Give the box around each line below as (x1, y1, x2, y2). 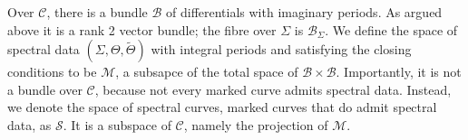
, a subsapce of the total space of (115, 62, 298, 81)
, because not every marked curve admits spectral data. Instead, (94, 79, 452, 98)
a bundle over (7, 79, 83, 98)
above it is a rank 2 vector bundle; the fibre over (7, 20, 277, 39)
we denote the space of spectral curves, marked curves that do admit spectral (7, 98, 437, 117)
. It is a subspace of (63, 115, 171, 134)
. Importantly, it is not (336, 62, 462, 81)
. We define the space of (325, 20, 458, 39)
